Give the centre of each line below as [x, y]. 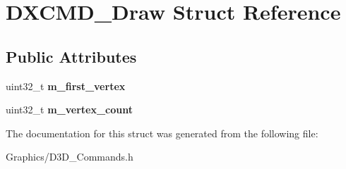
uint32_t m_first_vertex [66, 86]
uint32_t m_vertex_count [69, 109]
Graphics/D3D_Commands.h [70, 157]
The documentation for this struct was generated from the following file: [162, 133]
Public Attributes [71, 56]
